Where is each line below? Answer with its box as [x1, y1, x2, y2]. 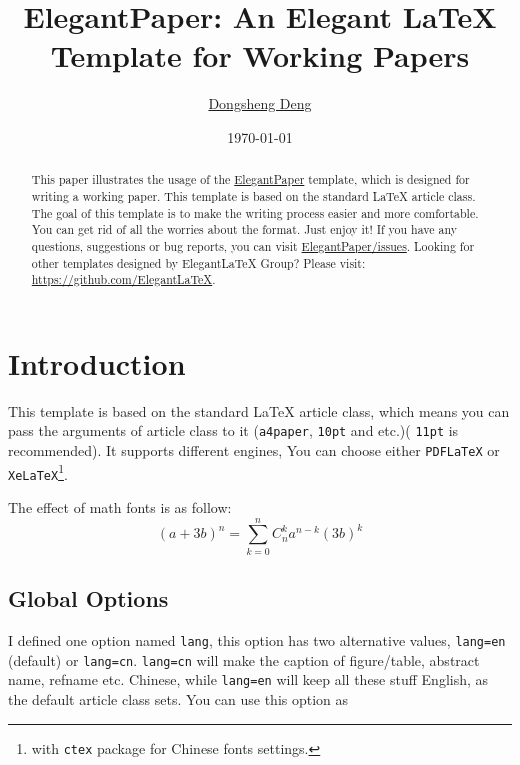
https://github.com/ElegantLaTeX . [31, 271, 216, 288]
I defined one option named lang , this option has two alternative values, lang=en [8, 629, 506, 650]
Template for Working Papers [50, 35, 470, 76]
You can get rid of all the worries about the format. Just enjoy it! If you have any [31, 221, 457, 238]
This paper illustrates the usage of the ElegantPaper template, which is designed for [31, 171, 470, 188]
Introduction [8, 342, 186, 383]
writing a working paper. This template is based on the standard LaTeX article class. [31, 187, 476, 204]
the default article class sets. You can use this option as [8, 688, 349, 709]
